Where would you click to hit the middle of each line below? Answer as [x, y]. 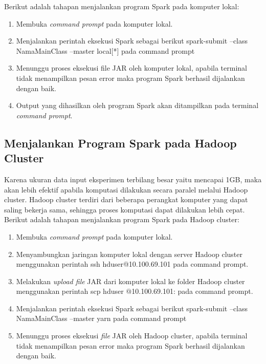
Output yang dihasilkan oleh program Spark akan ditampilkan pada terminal [137, 105]
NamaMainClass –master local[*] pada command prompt [105, 50]
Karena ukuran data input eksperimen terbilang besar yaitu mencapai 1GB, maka [133, 179]
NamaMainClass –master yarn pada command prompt [101, 318]
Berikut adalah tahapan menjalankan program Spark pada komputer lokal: [122, 6]
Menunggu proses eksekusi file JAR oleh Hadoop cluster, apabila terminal [132, 336]
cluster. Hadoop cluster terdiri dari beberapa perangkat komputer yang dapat [126, 199]
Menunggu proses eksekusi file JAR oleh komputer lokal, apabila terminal [131, 68]
